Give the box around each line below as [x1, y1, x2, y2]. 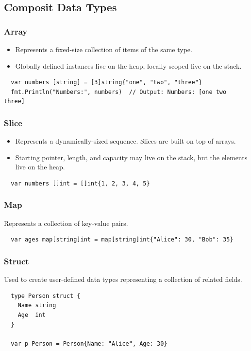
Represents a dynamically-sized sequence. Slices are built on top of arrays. [15, 136, 236, 146]
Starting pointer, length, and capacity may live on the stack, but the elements [15, 152, 248, 162]
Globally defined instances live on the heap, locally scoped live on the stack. [15, 60, 242, 71]
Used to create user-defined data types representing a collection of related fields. [4, 274, 242, 284]
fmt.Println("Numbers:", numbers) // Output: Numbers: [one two [11, 88, 227, 95]
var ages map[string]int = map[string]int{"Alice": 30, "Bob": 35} [11, 236, 234, 243]
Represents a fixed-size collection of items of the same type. [15, 44, 192, 54]
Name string [17, 302, 56, 309]
